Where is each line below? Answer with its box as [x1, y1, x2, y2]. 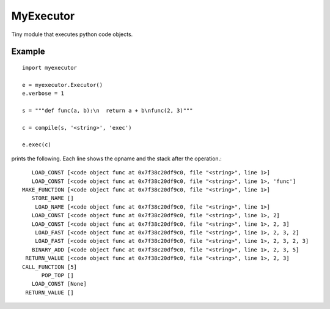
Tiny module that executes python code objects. [11, 31, 133, 38]
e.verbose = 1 [22, 90, 64, 97]
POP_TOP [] [41, 272, 74, 278]
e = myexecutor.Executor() [22, 81, 103, 88]
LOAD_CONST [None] [31, 280, 87, 288]
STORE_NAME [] [31, 195, 74, 202]
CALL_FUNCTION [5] [22, 263, 78, 270]
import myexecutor [22, 64, 78, 71]
